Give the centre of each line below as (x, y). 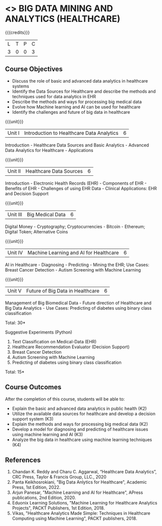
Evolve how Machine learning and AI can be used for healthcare (76, 107)
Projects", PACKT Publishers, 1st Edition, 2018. (58, 508)
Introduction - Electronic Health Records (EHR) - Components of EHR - (76, 183)
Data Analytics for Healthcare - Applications (49, 150)
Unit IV (15, 252)
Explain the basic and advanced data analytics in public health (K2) (79, 408)
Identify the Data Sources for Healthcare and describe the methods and (84, 91)
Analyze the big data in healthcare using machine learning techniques (82, 440)
